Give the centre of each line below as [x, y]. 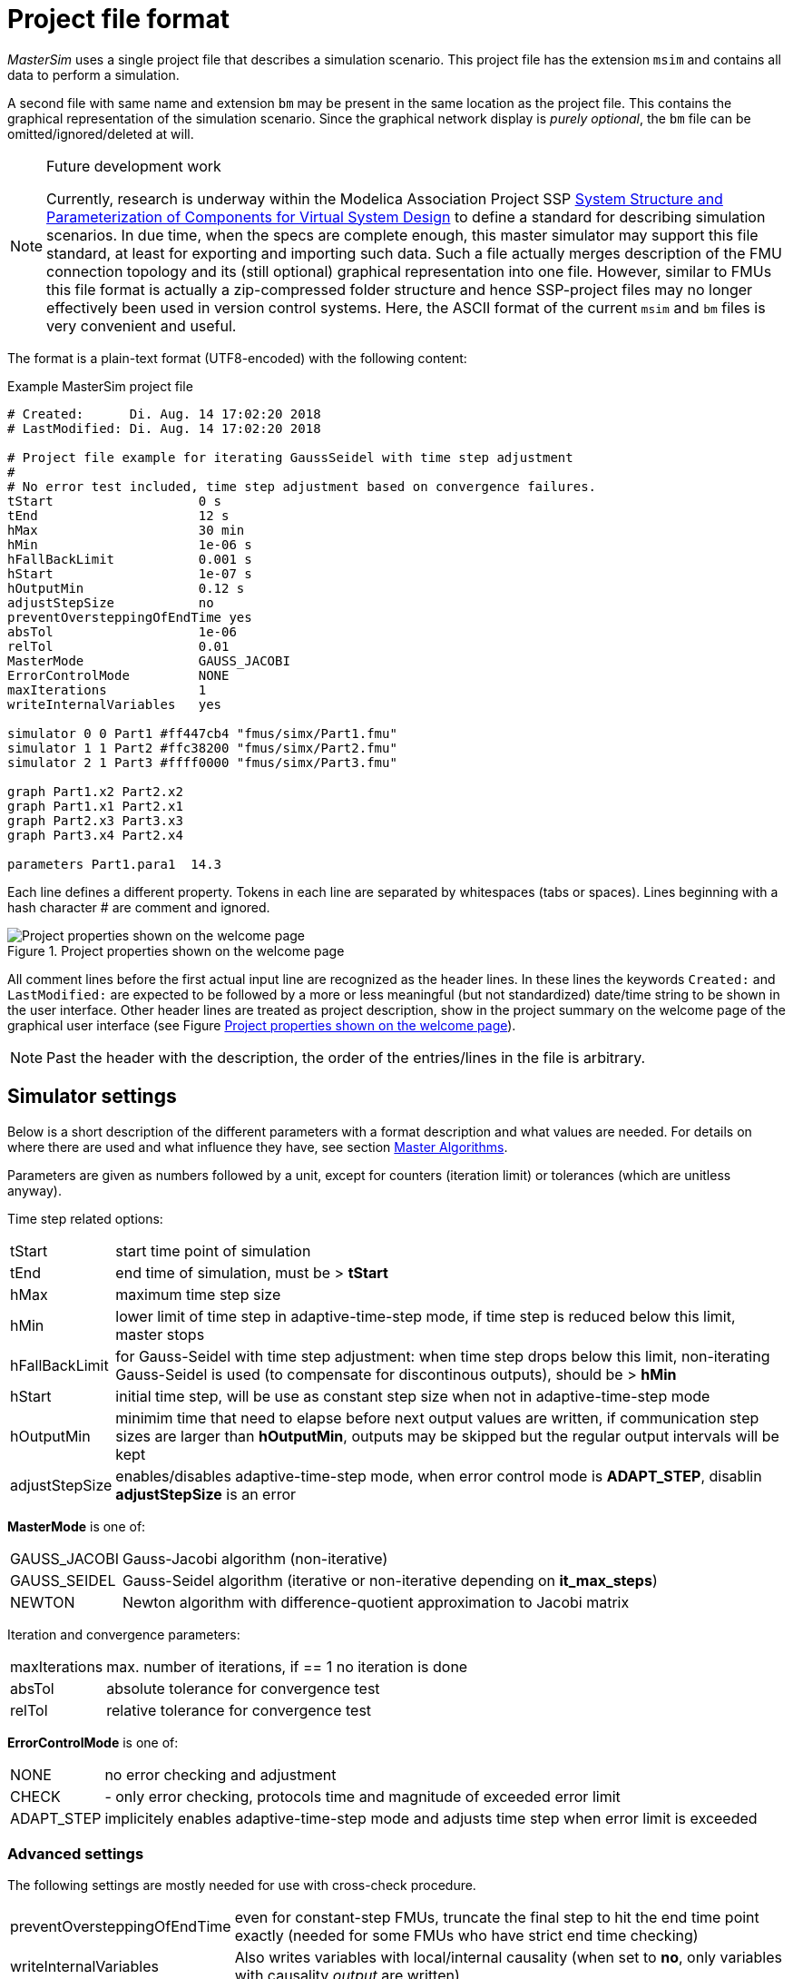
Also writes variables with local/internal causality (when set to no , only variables [508, 1958]
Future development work [134, 166]
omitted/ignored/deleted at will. [101, 133]
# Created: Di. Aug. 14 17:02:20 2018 [164, 414]
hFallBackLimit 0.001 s [130, 559]
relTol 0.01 [118, 646]
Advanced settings [76, 1853]
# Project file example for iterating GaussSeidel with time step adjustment [290, 457]
